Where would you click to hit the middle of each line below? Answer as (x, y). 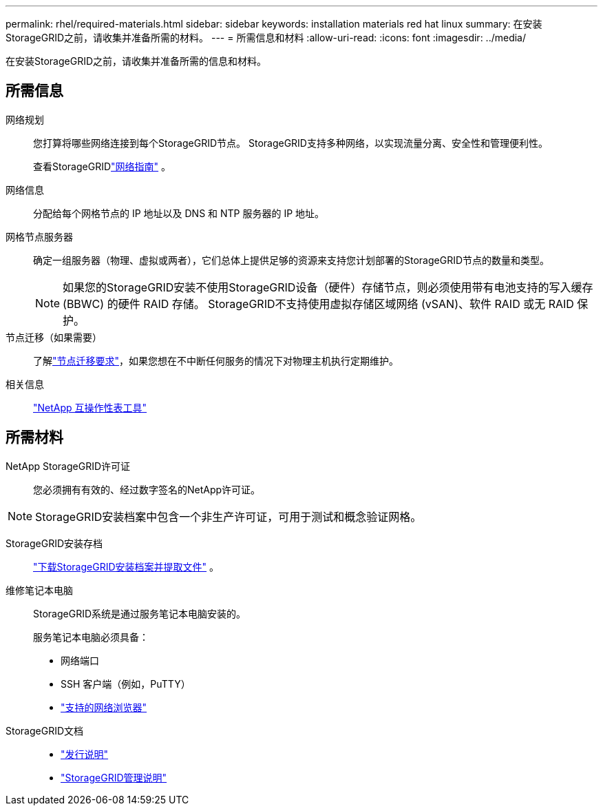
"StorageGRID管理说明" (114, 777)
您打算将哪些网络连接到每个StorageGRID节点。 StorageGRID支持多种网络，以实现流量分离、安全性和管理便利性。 (290, 143)
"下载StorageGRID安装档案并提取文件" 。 (126, 566)
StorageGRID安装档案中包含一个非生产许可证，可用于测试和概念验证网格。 (229, 516)
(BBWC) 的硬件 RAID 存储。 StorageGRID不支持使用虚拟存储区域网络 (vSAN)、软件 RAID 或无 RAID (318, 304)
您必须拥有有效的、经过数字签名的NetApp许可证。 (147, 489)
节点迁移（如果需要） (54, 337)
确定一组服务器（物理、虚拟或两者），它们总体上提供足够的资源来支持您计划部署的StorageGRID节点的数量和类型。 (292, 260)
